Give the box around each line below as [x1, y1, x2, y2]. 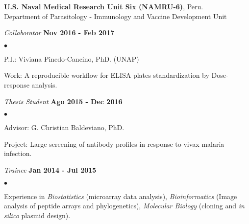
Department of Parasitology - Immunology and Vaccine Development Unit [4, 11, 227, 21]
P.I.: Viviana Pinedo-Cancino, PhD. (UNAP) [4, 53, 139, 64]
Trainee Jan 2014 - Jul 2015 [4, 164, 97, 175]
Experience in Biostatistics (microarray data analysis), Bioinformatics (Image [4, 191, 237, 201]
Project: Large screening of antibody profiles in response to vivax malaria [4, 138, 224, 149]
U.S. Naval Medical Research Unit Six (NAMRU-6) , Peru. [4, 1, 203, 11]
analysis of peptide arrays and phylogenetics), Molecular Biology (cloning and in [4, 201, 245, 211]
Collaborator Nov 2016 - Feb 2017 [4, 27, 115, 38]
